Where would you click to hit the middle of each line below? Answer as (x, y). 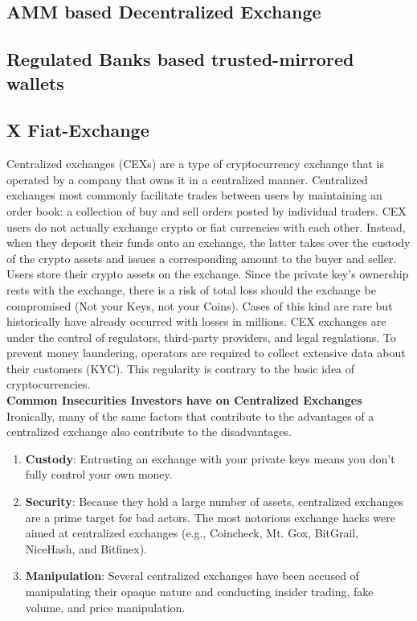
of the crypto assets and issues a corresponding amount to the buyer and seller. (202, 258)
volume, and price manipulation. (105, 607)
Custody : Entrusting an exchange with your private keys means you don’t (210, 458)
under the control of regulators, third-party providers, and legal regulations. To (201, 337)
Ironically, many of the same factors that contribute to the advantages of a (190, 415)
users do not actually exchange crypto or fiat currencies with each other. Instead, (206, 226)
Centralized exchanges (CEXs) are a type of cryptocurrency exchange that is (195, 164)
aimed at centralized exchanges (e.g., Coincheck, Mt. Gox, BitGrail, (192, 533)
